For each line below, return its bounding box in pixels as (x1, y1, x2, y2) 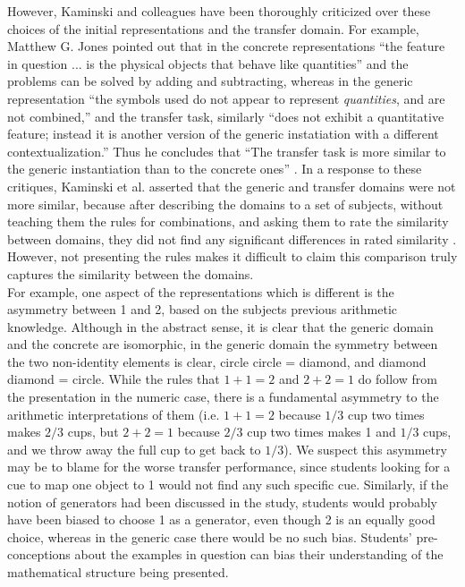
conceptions (7, 545, 71, 564)
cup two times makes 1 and (247, 422, 396, 441)
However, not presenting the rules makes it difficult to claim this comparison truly (7, 247, 458, 266)
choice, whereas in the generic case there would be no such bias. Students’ (7, 527, 412, 546)
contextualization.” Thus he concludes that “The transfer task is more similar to (7, 141, 446, 160)
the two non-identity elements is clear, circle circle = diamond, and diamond (7, 352, 427, 370)
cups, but (67, 422, 119, 441)
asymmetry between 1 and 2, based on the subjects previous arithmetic (7, 300, 398, 319)
